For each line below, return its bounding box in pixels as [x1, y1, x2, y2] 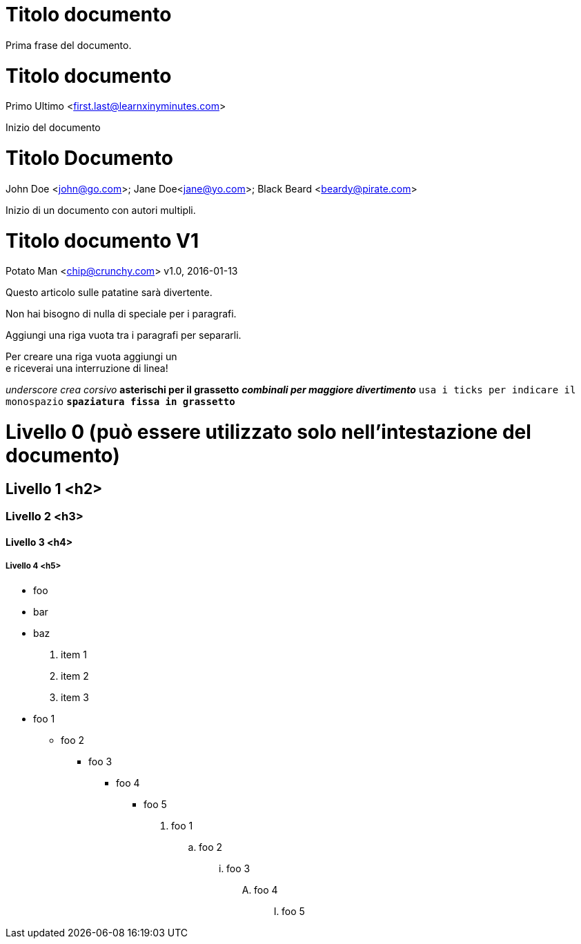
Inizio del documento [6, 121, 101, 134]
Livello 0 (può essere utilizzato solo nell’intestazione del [6, 420, 531, 444]
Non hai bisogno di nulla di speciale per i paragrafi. [6, 308, 237, 320]
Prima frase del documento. [6, 39, 132, 51]
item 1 [61, 648, 87, 660]
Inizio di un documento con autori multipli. [6, 204, 196, 216]
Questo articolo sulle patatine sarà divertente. [6, 286, 213, 299]
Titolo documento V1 [6, 228, 199, 253]
